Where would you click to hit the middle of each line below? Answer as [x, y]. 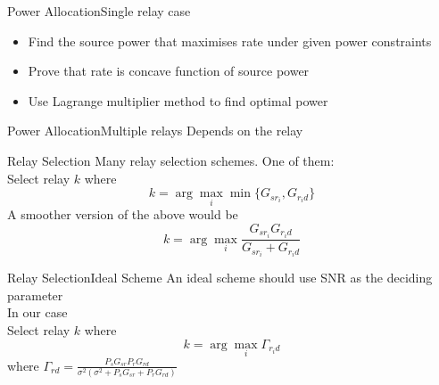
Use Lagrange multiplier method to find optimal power [178, 100]
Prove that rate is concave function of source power [169, 71]
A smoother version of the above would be [123, 214]
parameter [35, 295]
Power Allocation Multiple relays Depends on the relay [155, 131]
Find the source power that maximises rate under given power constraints [230, 41]
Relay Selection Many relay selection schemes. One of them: [171, 160]
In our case [37, 312]
